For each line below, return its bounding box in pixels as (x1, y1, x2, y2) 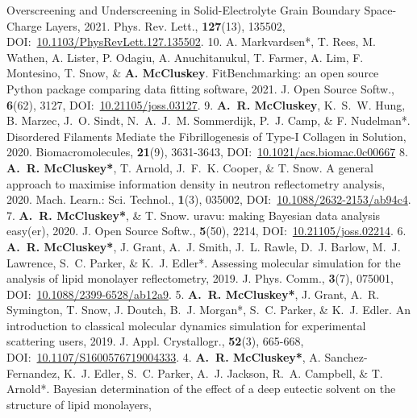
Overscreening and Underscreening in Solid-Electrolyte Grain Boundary (6, 2, 361, 18)
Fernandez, (6, 364, 60, 381)
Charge (6, 17, 42, 34)
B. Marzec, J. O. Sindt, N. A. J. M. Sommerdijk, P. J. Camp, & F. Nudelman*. (6, 112, 411, 129)
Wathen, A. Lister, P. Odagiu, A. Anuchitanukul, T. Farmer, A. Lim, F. (6, 48, 364, 65)
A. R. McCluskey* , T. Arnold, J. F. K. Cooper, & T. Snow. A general (6, 159, 373, 176)
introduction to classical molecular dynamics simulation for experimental (6, 317, 366, 333)
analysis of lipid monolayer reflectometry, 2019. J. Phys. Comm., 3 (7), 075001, (6, 270, 394, 287)
